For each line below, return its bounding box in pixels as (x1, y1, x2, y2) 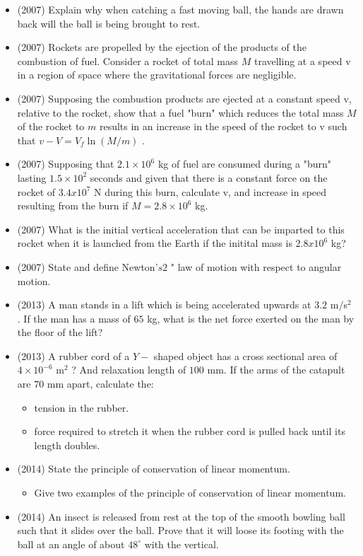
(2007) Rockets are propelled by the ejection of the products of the (17, 40, 307, 54)
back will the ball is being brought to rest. (17, 16, 201, 30)
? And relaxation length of (71, 362, 186, 377)
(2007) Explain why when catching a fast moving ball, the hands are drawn (17, 2, 344, 16)
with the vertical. (144, 536, 219, 551)
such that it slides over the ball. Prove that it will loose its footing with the (17, 523, 344, 538)
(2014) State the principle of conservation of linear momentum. (17, 461, 290, 476)
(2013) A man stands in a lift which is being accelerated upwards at (17, 297, 311, 312)
